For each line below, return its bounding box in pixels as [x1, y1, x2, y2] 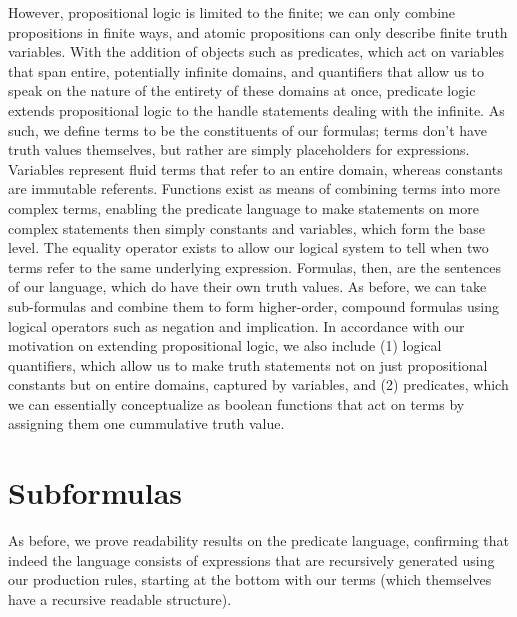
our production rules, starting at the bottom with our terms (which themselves [8, 569, 492, 590]
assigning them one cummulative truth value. [8, 413, 285, 434]
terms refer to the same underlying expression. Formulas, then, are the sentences [8, 256, 501, 277]
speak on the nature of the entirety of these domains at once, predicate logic [8, 80, 476, 101]
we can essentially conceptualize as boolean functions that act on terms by [8, 393, 465, 414]
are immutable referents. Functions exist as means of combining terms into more [8, 178, 500, 199]
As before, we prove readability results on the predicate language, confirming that [8, 530, 509, 551]
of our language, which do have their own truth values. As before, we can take [8, 276, 487, 297]
